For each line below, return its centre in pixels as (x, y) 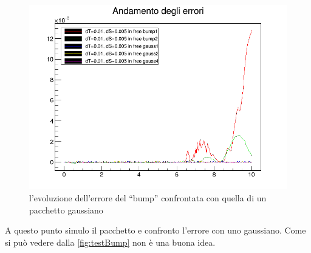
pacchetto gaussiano (66, 210)
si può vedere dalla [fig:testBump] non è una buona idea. (110, 242)
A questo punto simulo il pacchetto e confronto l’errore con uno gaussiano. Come (155, 230)
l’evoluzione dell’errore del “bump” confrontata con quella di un (148, 197)
